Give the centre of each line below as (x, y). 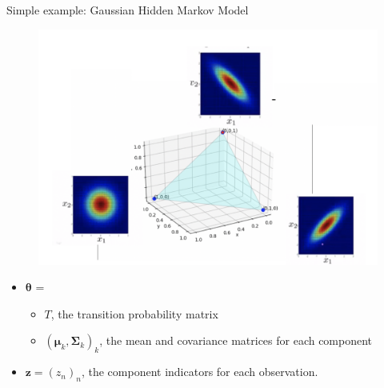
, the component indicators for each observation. (200, 372)
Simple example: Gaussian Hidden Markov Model (128, 10)
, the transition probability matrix (134, 313)
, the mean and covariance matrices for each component (236, 340)
